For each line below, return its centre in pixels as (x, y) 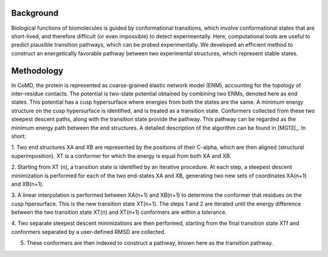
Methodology (37, 71)
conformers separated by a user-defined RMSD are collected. (89, 231)
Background (35, 13)
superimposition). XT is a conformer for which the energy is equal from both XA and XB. (121, 156)
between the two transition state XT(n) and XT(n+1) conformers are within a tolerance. (119, 212)
